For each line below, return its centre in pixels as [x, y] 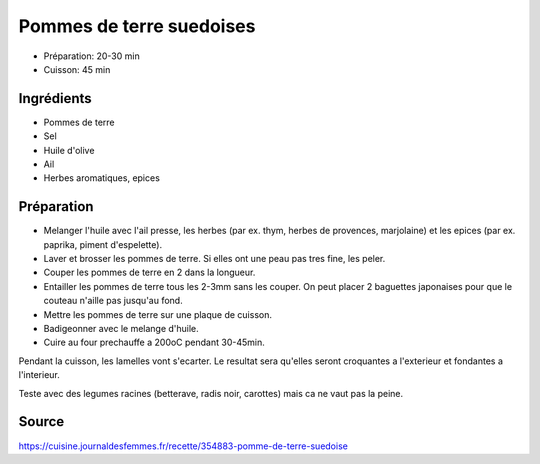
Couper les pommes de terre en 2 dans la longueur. [149, 272]
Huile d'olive [69, 150]
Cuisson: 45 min [77, 69]
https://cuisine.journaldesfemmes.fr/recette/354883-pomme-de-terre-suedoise [183, 446]
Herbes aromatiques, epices [101, 178]
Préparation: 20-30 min [91, 56]
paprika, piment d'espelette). [103, 244]
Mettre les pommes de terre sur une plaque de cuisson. [157, 314]
